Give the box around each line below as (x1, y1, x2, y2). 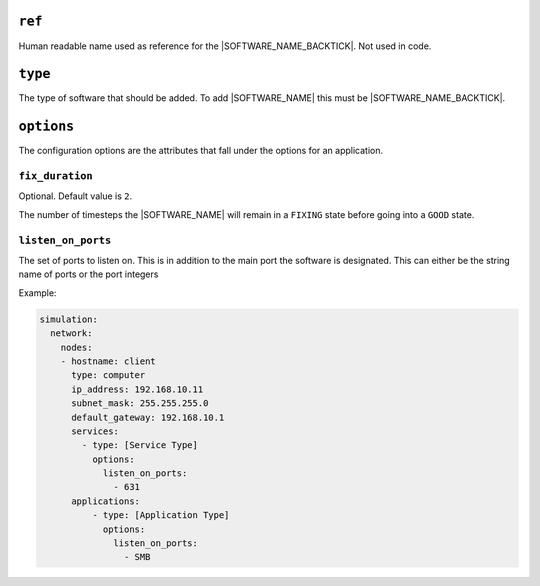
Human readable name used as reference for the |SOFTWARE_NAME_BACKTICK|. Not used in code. (18, 40, 432, 52)
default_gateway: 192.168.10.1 (71, 411, 225, 423)
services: (71, 425, 120, 437)
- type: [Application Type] (91, 510, 230, 521)
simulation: (39, 313, 99, 325)
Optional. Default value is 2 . (18, 190, 133, 202)
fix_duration (18, 170, 94, 183)
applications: (71, 495, 140, 507)
